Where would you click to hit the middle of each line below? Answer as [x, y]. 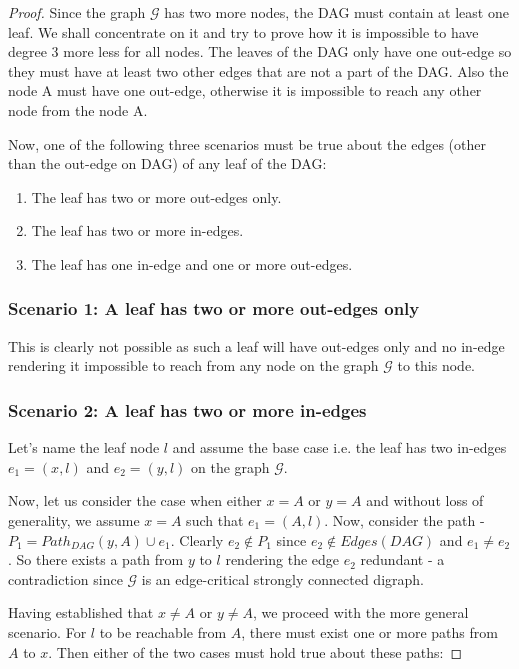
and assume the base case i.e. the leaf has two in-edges [339, 447]
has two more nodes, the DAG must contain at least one [336, 12]
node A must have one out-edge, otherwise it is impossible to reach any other [245, 90]
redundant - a [402, 559]
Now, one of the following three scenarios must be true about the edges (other [247, 143]
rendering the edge [282, 559]
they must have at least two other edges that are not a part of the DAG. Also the [258, 70]
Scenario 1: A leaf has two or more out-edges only [214, 308]
